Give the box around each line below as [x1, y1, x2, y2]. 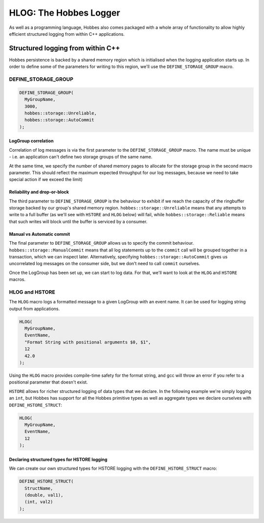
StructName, [24, 485, 53, 491]
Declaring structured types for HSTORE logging [9, 456, 108, 462]
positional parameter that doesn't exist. [9, 379, 88, 385]
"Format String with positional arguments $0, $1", [24, 339, 151, 345]
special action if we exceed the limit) [9, 177, 83, 182]
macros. [9, 276, 25, 282]
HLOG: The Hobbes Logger [9, 7, 120, 18]
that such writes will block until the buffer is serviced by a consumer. [9, 218, 148, 225]
